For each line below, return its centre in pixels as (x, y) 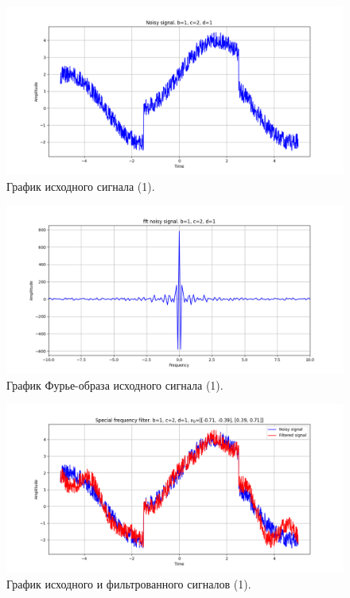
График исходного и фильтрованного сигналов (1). (129, 583)
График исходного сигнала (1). (81, 186)
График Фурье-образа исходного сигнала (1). (115, 384)
